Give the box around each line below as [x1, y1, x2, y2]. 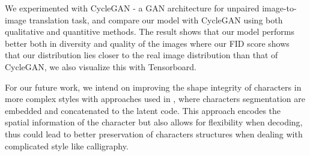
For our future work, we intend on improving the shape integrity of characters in [5, 80, 302, 93]
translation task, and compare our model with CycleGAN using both [29, 13, 283, 26]
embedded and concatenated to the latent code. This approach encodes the [5, 104, 281, 116]
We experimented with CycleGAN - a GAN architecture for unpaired [5, 2, 260, 14]
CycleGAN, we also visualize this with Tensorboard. [5, 60, 196, 73]
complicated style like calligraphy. [5, 139, 129, 152]
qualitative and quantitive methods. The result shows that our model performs [5, 25, 295, 38]
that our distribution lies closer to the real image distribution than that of [5, 49, 278, 61]
